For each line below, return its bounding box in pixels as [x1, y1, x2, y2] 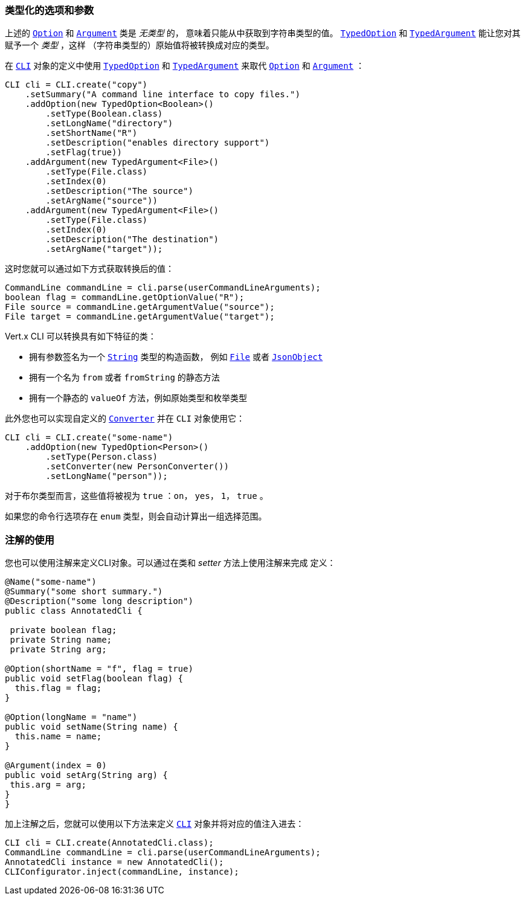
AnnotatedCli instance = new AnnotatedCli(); [5, 857, 224, 867]
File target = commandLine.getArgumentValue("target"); [5, 312, 275, 322]
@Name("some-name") [5, 577, 97, 587]
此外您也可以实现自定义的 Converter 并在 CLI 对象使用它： [5, 413, 245, 424]
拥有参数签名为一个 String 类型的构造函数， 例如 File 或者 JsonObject [29, 352, 323, 362]
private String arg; [10, 644, 107, 655]
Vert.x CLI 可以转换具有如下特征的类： [5, 331, 156, 342]
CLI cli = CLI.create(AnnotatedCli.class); [5, 838, 214, 848]
